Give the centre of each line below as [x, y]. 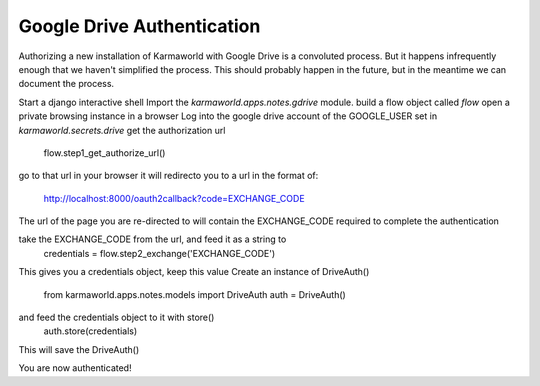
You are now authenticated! [75, 368]
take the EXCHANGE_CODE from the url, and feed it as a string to [152, 239]
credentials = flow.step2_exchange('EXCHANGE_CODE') [159, 253]
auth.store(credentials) [90, 331]
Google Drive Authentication [139, 26]
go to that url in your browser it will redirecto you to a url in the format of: [168, 176]
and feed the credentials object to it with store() [116, 317]
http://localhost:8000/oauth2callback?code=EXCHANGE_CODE [174, 198]
